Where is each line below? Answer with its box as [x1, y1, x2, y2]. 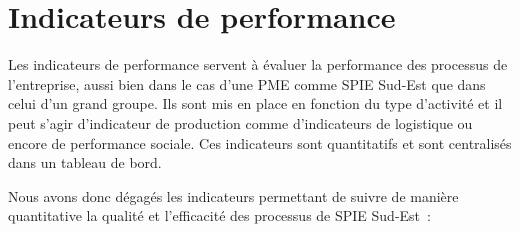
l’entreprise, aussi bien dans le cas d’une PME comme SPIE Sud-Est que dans [8, 73, 486, 94]
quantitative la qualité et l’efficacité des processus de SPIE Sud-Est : [8, 205, 431, 226]
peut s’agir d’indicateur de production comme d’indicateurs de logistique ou [8, 112, 473, 133]
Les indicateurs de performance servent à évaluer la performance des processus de [8, 54, 508, 75]
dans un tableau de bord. [8, 152, 162, 173]
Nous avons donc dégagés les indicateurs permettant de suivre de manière [8, 185, 459, 206]
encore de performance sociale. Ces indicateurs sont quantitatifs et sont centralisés [8, 132, 512, 153]
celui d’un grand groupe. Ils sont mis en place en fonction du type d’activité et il [8, 93, 503, 114]
